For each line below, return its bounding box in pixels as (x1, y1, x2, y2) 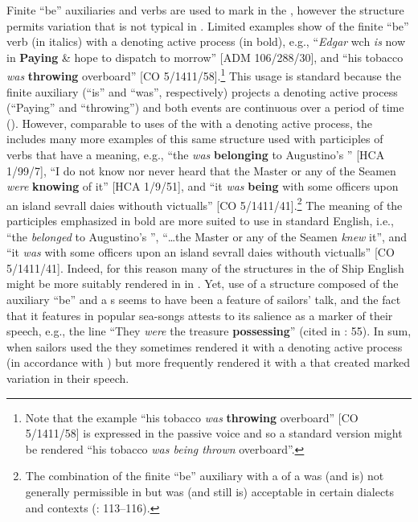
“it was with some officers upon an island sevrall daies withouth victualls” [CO (6, 244, 395, 261)
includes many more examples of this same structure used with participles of (6, 130, 383, 147)
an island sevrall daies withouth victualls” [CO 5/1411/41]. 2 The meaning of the (6, 194, 403, 213)
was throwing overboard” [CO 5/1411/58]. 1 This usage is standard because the (6, 65, 401, 84)
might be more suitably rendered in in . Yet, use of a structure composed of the (6, 275, 399, 292)
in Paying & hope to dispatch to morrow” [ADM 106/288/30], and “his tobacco (6, 48, 404, 65)
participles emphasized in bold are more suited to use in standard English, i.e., (6, 212, 394, 229)
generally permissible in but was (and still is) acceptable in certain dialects (25, 483, 395, 499)
